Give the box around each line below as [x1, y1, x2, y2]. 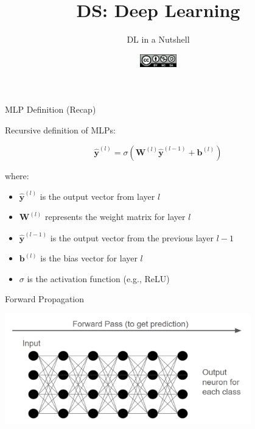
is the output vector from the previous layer [50, 231, 214, 244]
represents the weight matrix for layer [44, 210, 186, 223]
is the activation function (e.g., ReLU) [27, 272, 170, 285]
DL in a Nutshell [127, 33, 190, 46]
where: [5, 169, 29, 182]
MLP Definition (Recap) [5, 103, 96, 116]
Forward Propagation [5, 292, 85, 305]
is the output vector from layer [40, 190, 155, 202]
